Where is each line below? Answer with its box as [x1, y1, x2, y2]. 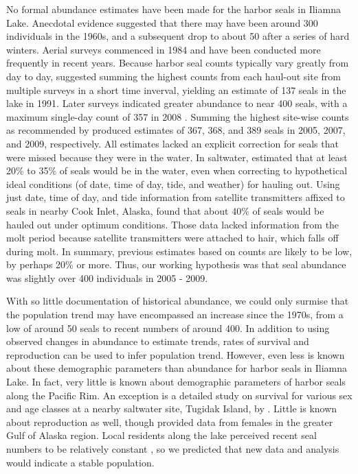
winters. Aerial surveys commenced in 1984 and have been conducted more [6, 42, 321, 56]
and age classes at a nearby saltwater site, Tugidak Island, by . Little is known [6, 401, 337, 416]
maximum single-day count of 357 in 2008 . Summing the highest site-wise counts [6, 109, 349, 123]
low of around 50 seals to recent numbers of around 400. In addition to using [6, 320, 330, 335]
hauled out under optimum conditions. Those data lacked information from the [6, 217, 339, 231]
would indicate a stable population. [6, 455, 155, 469]
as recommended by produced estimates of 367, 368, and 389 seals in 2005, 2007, [6, 123, 346, 137]
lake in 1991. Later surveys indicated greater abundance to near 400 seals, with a [6, 96, 348, 110]
